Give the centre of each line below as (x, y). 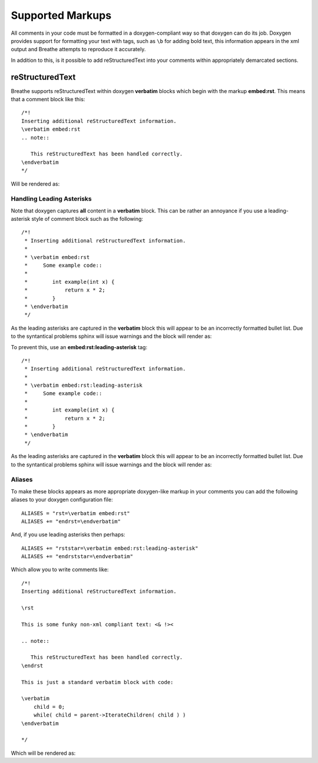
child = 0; (49, 707)
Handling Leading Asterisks (52, 199)
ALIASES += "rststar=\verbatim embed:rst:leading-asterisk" (110, 548)
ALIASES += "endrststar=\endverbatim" (77, 557)
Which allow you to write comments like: (60, 570)
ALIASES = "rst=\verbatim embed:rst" (76, 513)
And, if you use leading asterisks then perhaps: (68, 535)
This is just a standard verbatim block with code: (97, 682)
